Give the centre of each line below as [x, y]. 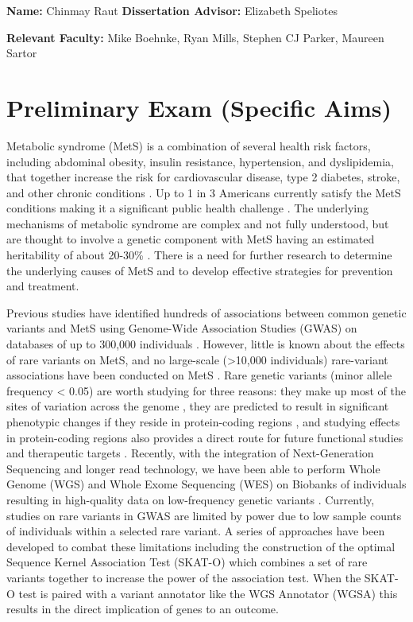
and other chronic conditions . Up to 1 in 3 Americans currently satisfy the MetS [204, 192]
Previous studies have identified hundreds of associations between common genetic [206, 312]
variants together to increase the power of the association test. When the [184, 577]
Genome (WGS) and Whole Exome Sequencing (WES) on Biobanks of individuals [206, 484]
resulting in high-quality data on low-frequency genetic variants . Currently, [191, 499]
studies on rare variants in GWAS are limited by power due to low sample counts [204, 515]
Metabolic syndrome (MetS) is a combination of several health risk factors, [189, 145]
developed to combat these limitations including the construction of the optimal [201, 546]
